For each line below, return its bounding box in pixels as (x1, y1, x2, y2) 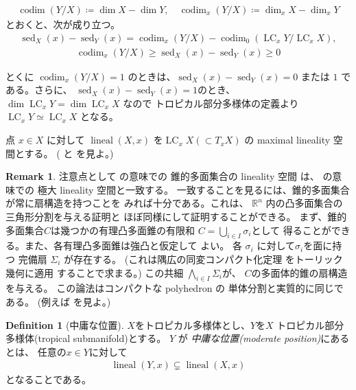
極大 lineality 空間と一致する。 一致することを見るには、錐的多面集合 (37, 182, 350, 196)
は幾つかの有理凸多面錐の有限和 (51, 222, 195, 237)
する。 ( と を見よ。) (24, 146, 114, 160)
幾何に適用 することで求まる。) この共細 (5, 265, 184, 279)
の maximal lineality (244, 133, 331, 147)
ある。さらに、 (5, 82, 73, 97)
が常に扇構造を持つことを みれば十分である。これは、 (5, 196, 249, 210)
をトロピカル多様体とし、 (134, 317, 250, 332)
